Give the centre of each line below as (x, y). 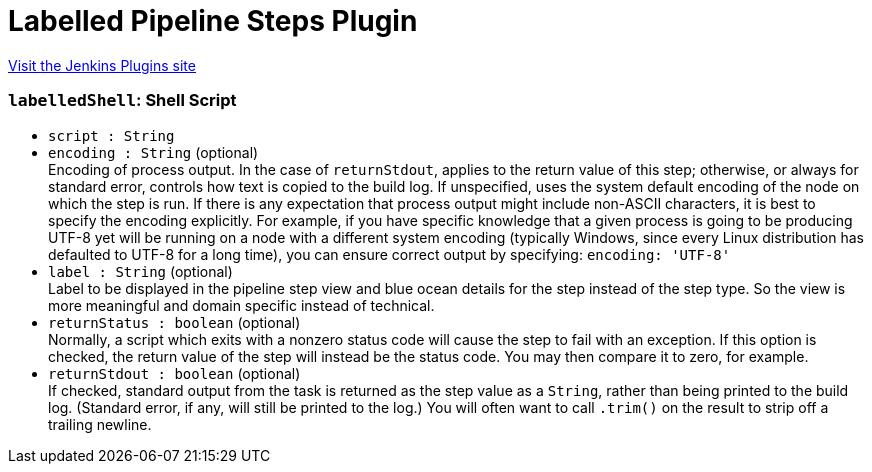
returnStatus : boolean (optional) (174, 322)
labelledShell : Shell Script (122, 100)
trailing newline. (100, 424)
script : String (111, 135)
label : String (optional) (140, 271)
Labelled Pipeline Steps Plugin (213, 21)
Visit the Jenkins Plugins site (102, 65)
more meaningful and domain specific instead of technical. (241, 305)
